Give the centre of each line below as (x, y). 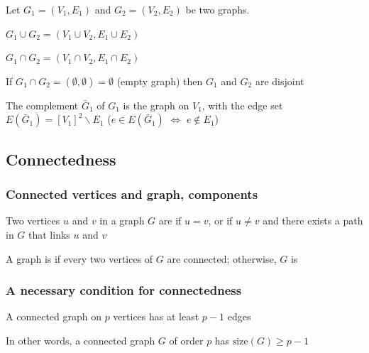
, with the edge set (242, 105)
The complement (42, 105)
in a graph (122, 221)
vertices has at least (156, 316)
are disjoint (280, 81)
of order (186, 340)
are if (170, 221)
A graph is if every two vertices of (79, 258)
